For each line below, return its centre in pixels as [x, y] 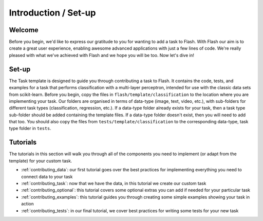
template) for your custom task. [41, 161]
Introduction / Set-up [52, 13]
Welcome [24, 30]
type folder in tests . [30, 129]
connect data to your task [47, 176]
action [28, 204]
